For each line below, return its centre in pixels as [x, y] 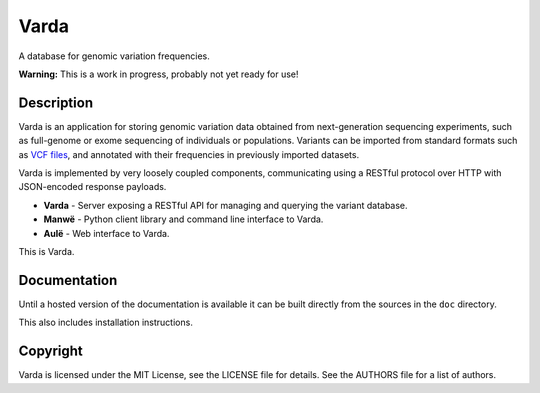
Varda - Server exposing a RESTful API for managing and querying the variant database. [226, 205]
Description [56, 102]
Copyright [51, 351]
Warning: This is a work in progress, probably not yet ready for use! [158, 74]
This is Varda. [46, 251]
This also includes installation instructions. [106, 322]
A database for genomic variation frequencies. [114, 56]
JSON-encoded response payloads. [92, 187]
